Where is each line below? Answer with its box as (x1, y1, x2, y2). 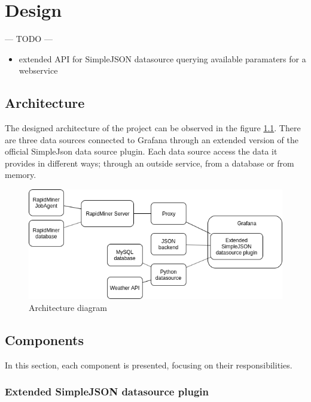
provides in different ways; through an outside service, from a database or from (5, 156, 294, 169)
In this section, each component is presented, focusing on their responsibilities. (5, 358, 292, 371)
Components (5, 330, 84, 349)
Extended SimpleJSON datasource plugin (5, 384, 209, 399)
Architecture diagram (29, 301, 107, 313)
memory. (5, 168, 36, 181)
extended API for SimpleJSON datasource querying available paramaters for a (19, 52, 306, 65)
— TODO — (5, 32, 53, 45)
